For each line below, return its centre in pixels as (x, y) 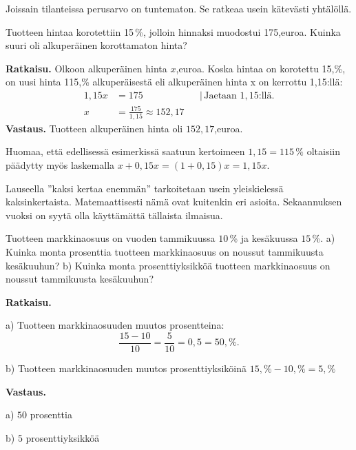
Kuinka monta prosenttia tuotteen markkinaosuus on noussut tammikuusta (165, 252)
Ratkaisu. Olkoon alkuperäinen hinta (86, 68)
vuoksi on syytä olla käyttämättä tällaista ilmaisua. (114, 215)
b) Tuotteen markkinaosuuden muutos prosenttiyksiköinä (126, 368)
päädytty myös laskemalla (60, 165)
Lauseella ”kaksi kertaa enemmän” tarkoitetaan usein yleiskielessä (145, 188)
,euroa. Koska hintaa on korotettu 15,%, (261, 68)
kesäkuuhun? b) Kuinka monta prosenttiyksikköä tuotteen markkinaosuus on (168, 265)
